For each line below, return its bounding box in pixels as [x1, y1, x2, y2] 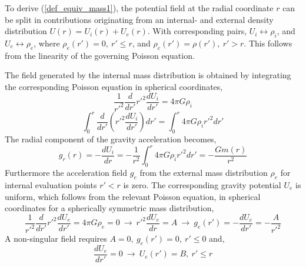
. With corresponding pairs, [147, 25, 247, 37]
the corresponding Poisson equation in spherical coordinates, [5, 80, 223, 92]
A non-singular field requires [5, 232, 107, 245]
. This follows [244, 36, 292, 49]
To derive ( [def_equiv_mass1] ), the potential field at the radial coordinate [5, 2, 274, 14]
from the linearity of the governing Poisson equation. [5, 49, 195, 61]
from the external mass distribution [139, 166, 268, 179]
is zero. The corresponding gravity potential [123, 178, 281, 191]
